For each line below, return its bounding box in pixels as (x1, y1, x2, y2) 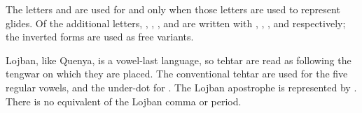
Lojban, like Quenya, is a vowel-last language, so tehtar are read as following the (6, 52, 351, 67)
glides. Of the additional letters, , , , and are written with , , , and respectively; (6, 15, 346, 30)
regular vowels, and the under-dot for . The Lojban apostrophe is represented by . (6, 80, 357, 94)
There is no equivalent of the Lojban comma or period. (6, 93, 242, 108)
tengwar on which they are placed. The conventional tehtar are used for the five (6, 66, 348, 81)
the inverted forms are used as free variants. (6, 29, 194, 44)
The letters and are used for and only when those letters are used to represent (6, 2, 340, 16)
